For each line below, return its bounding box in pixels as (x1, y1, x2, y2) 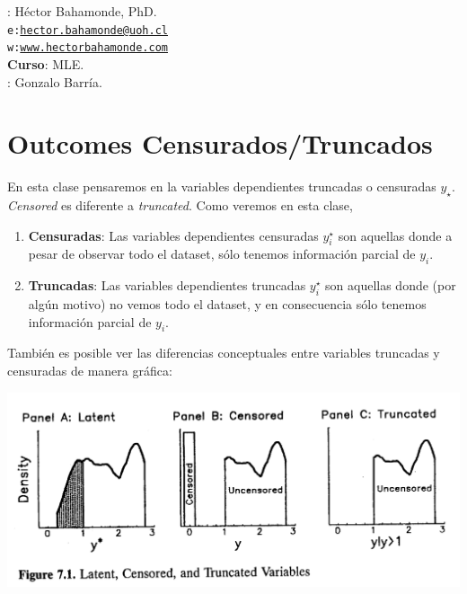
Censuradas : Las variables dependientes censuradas (28, 226, 319, 244)
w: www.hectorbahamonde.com (7, 41, 168, 55)
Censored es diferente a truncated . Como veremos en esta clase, (7, 196, 353, 215)
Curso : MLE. (7, 54, 84, 73)
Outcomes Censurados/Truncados (7, 125, 433, 162)
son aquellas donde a (338, 226, 453, 244)
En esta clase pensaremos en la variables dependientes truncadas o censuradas (7, 177, 436, 196)
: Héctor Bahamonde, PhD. (7, 2, 157, 20)
